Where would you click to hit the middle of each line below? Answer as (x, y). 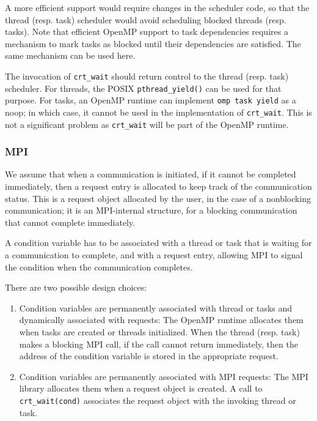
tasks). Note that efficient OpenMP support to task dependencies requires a (147, 32)
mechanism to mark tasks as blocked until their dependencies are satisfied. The (153, 43)
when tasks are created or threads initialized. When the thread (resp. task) (159, 332)
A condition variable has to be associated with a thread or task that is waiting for (158, 243)
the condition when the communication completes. (99, 266)
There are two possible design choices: (76, 287)
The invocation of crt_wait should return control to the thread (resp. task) (147, 76)
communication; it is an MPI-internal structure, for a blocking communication (151, 210)
